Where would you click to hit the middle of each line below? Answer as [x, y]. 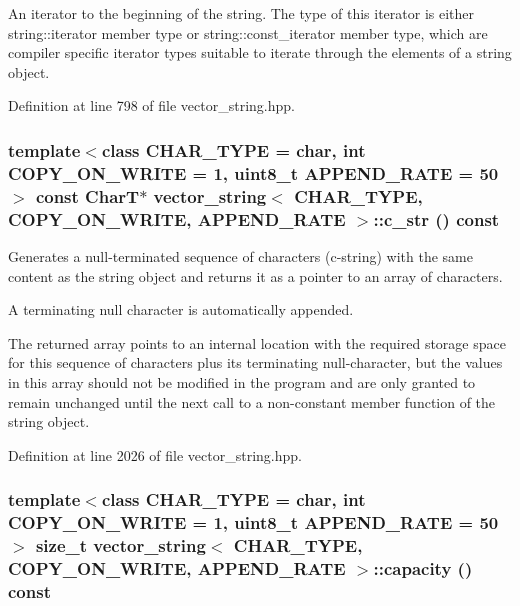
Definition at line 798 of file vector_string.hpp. [151, 105]
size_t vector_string [120, 545]
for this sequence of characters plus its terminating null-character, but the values [255, 362]
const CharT [87, 195]
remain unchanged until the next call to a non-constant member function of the [252, 401]
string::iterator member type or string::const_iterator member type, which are [248, 32]
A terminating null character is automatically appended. [181, 309]
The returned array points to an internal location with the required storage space [257, 342]
